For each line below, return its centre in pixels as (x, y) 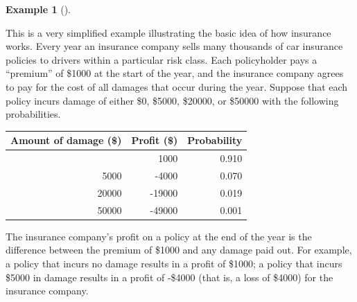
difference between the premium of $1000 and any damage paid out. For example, (179, 250)
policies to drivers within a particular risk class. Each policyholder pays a (162, 59)
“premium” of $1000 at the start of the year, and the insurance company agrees (175, 73)
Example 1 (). (38, 9)
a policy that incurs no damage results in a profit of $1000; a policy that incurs (174, 263)
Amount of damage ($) (66, 140)
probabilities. (33, 114)
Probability (215, 140)
